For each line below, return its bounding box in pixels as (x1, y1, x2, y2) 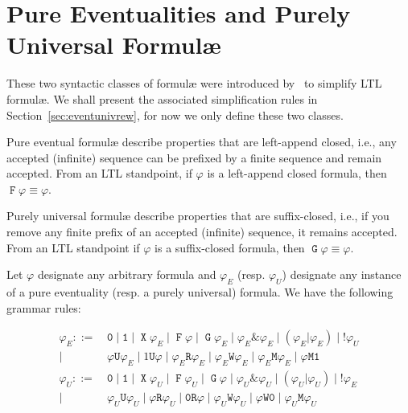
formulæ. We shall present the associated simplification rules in (6, 90, 318, 107)
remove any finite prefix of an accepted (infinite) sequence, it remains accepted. (6, 223, 398, 240)
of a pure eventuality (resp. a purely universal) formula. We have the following (6, 284, 394, 301)
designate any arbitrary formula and (37, 266, 216, 283)
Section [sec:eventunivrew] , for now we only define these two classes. (6, 106, 344, 123)
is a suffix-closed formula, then (155, 239, 305, 256)
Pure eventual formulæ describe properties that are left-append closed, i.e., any (6, 133, 397, 150)
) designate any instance (282, 266, 402, 283)
